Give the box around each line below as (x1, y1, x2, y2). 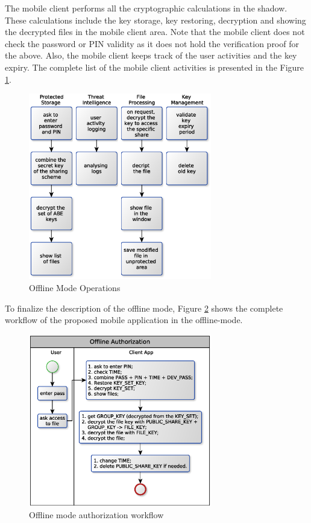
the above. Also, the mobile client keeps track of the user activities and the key (5, 49, 297, 62)
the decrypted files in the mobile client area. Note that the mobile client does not (5, 25, 305, 38)
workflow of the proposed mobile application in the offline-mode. (5, 313, 243, 326)
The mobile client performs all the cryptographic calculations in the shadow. (5, 2, 287, 14)
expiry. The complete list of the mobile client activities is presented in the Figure (5, 60, 304, 73)
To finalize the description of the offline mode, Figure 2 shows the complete (5, 301, 283, 314)
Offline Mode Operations (29, 281, 121, 294)
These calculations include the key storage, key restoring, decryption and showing (5, 13, 306, 26)
